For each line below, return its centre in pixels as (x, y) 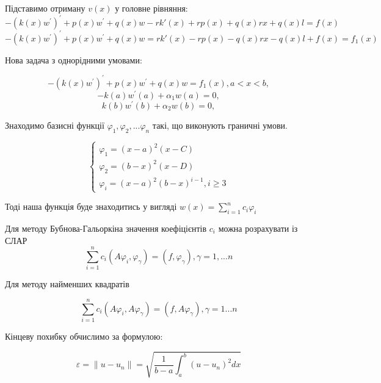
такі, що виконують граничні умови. (220, 125)
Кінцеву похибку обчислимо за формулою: (84, 336)
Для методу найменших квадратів (67, 284)
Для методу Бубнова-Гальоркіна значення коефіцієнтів (106, 228)
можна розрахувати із (258, 228)
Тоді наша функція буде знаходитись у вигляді (91, 206)
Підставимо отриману (45, 8)
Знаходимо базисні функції (55, 125)
